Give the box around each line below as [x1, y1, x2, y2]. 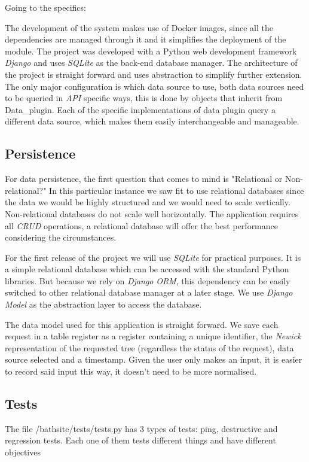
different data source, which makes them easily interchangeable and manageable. [5, 115, 299, 127]
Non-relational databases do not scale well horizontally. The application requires [5, 207, 299, 220]
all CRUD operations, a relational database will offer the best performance [5, 219, 278, 232]
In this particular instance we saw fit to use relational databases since [49, 184, 304, 196]
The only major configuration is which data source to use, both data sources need [5, 80, 304, 92]
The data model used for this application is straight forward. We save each [5, 318, 279, 330]
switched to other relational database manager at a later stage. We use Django [5, 286, 293, 299]
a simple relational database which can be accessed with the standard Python [5, 263, 289, 275]
